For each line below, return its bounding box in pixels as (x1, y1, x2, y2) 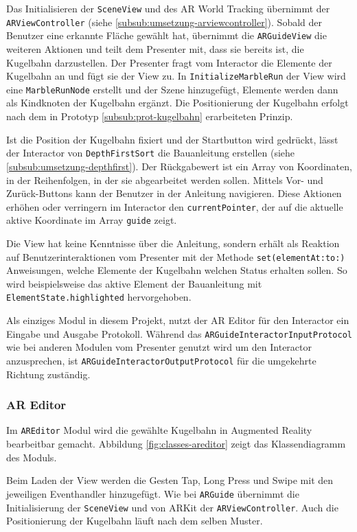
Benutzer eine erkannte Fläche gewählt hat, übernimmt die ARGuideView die (6, 28, 327, 43)
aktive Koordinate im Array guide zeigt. (6, 213, 177, 227)
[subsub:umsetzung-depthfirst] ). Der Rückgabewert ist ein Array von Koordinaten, (6, 159, 352, 173)
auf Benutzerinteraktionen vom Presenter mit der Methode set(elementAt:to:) (6, 249, 345, 264)
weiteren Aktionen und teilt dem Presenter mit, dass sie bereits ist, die (6, 41, 304, 56)
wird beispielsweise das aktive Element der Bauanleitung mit (6, 276, 262, 290)
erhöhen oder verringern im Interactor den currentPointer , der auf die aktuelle (6, 199, 343, 213)
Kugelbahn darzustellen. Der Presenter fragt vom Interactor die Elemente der (6, 55, 332, 69)
